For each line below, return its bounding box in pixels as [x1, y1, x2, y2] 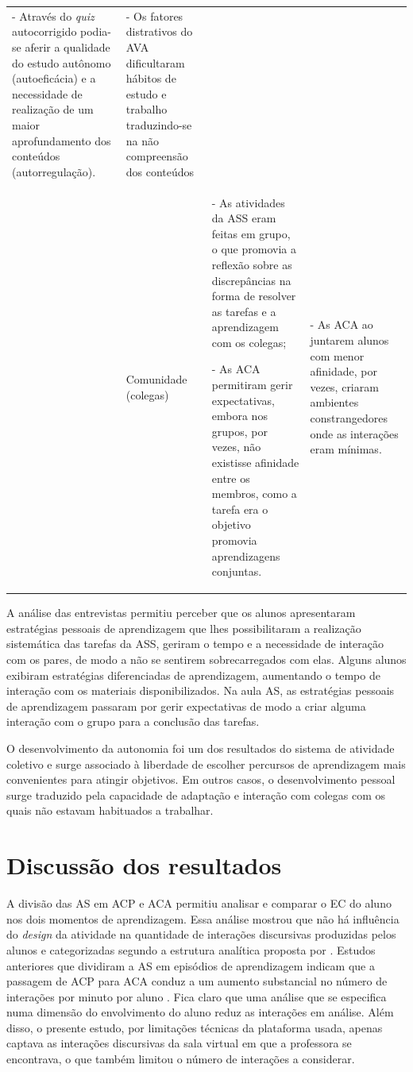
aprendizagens [211, 547, 280, 564]
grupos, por [211, 422, 268, 439]
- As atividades [211, 194, 285, 210]
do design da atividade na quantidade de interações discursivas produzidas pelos [6, 926, 396, 943]
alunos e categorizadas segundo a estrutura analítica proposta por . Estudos [6, 941, 376, 958]
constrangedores [310, 410, 388, 426]
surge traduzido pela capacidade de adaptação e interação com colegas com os [6, 786, 386, 803]
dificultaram [125, 54, 185, 71]
